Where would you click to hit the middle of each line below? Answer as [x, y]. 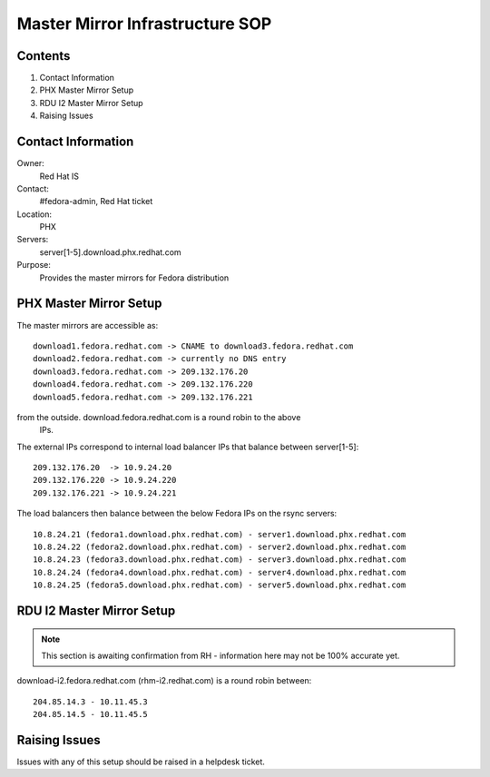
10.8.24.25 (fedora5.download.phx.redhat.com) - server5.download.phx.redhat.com [220, 585]
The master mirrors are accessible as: [88, 325]
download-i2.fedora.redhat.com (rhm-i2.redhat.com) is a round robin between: [164, 681]
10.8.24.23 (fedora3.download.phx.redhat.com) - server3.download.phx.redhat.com [220, 560]
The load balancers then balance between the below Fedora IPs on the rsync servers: [177, 514]
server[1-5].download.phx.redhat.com [110, 252]
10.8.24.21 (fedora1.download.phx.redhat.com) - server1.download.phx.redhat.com [220, 534]
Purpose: [34, 265]
